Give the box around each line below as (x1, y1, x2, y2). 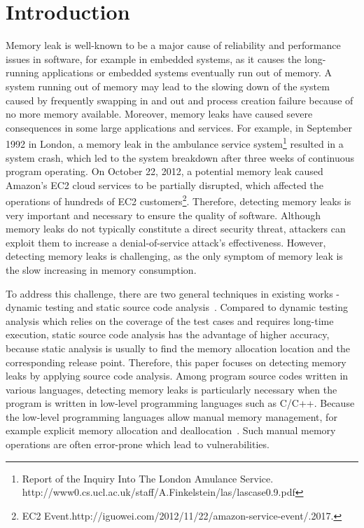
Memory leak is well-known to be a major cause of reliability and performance (6, 38, 341, 53)
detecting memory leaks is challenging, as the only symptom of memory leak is (6, 249, 343, 263)
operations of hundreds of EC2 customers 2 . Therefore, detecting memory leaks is (6, 192, 351, 208)
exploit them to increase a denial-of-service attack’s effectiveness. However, (6, 235, 326, 249)
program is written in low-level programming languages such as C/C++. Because (6, 396, 355, 410)
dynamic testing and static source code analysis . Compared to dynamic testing (6, 300, 348, 314)
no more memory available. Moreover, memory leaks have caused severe (6, 106, 313, 121)
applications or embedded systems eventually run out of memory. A (42, 65, 332, 80)
